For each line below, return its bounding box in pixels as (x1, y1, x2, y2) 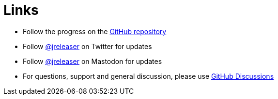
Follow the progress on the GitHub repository (23, 27, 167, 36)
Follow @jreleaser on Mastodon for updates (23, 57, 162, 65)
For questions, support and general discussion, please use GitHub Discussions (23, 72, 274, 80)
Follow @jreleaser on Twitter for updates (23, 42, 152, 50)
